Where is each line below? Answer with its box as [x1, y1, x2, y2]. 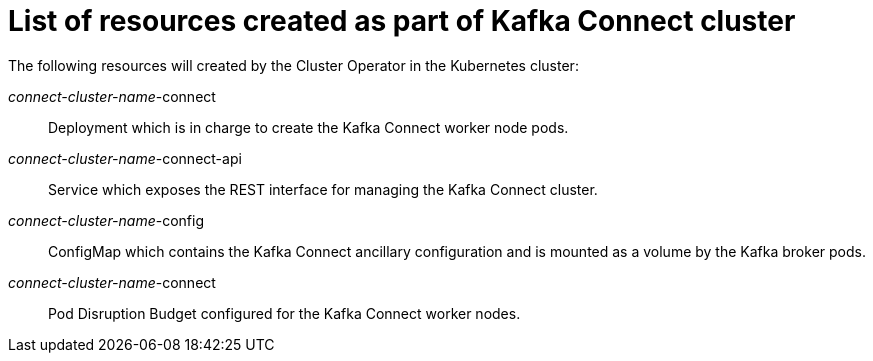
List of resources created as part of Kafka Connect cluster [8, 4, 796, 38]
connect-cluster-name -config [8, 211, 205, 229]
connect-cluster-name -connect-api [8, 149, 242, 167]
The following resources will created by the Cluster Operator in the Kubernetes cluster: [8, 56, 579, 74]
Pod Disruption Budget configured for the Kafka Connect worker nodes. [48, 304, 521, 322]
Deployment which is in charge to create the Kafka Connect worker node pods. [48, 118, 569, 136]
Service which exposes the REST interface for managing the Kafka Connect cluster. [48, 180, 598, 198]
